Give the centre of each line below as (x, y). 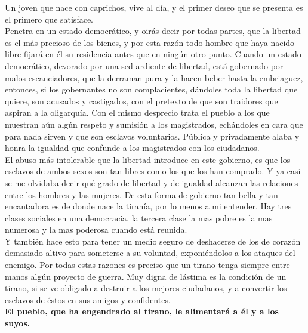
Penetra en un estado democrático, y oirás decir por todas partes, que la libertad (153, 31)
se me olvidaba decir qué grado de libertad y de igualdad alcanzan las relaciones (152, 182)
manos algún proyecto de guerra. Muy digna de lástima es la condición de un (146, 276)
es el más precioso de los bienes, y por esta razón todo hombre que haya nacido (150, 42)
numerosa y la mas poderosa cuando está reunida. (96, 229)
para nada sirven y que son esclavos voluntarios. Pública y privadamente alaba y (152, 136)
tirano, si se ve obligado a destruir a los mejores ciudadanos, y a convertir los (146, 288)
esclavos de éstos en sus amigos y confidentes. (88, 299)
